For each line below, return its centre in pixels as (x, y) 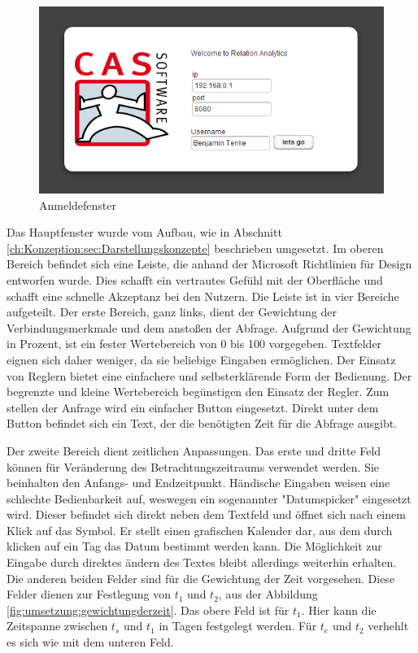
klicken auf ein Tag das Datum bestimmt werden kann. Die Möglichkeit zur (194, 546)
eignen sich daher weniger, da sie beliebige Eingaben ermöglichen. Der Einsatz (201, 359)
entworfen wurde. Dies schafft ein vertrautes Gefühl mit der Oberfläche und (195, 279)
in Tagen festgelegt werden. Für (238, 626)
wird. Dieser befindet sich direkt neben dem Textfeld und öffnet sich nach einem (206, 514)
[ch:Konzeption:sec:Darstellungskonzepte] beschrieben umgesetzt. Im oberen (195, 248)
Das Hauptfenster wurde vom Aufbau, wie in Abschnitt (144, 232)
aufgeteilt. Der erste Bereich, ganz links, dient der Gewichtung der (172, 312)
